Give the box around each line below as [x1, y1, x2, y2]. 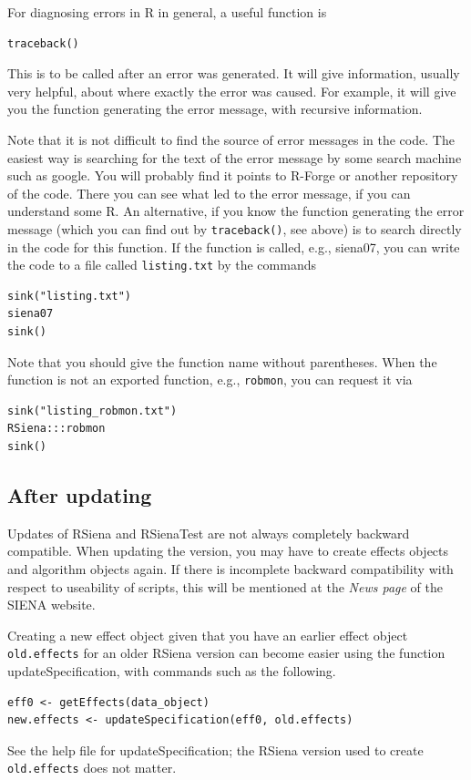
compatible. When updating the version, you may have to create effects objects [7, 541, 449, 560]
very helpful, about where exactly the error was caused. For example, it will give [7, 81, 456, 100]
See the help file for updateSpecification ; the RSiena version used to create [7, 740, 424, 759]
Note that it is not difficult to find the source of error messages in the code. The [7, 129, 455, 149]
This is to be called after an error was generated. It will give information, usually [7, 64, 460, 83]
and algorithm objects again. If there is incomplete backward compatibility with [7, 559, 454, 579]
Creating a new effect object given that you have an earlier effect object [7, 625, 408, 644]
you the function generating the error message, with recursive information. [7, 99, 423, 118]
